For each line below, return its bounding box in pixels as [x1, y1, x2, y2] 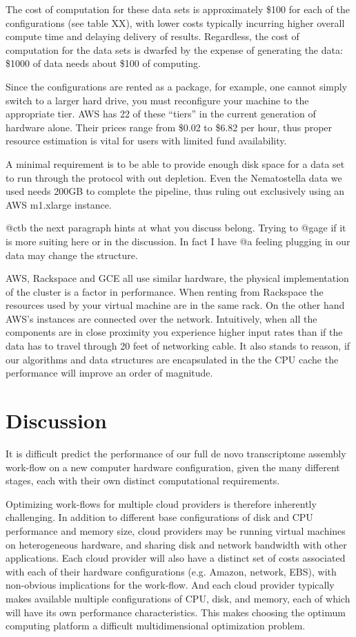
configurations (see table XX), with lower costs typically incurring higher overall [6, 15, 345, 30]
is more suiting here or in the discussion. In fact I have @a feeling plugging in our [6, 234, 350, 248]
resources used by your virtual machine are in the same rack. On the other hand [6, 298, 345, 312]
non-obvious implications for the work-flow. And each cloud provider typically [6, 578, 335, 592]
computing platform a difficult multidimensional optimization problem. [6, 618, 306, 633]
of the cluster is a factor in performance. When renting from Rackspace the [6, 284, 324, 298]
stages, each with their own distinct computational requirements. [6, 473, 280, 488]
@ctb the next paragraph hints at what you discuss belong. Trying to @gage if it [6, 220, 346, 235]
